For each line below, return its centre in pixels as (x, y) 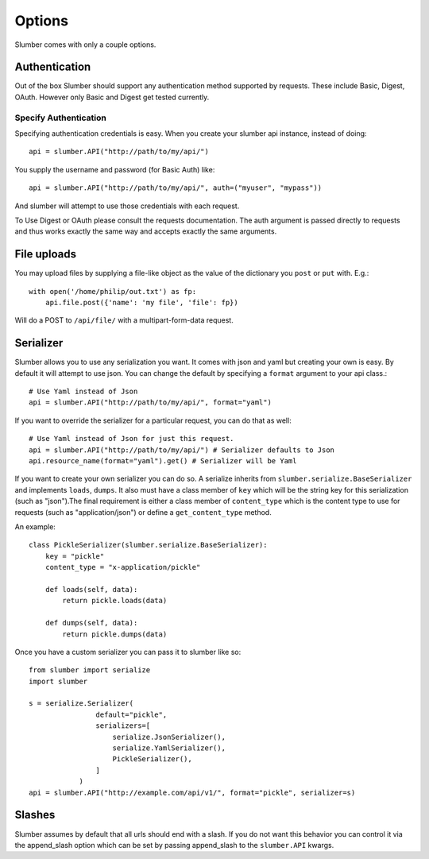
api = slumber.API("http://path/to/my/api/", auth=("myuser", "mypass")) (176, 188)
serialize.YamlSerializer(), (169, 748)
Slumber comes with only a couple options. (85, 44)
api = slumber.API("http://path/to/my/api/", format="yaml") (150, 402)
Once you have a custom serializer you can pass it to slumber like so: (128, 652)
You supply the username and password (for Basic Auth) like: (115, 169)
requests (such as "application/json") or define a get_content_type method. (143, 512)
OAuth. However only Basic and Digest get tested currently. (112, 97)
